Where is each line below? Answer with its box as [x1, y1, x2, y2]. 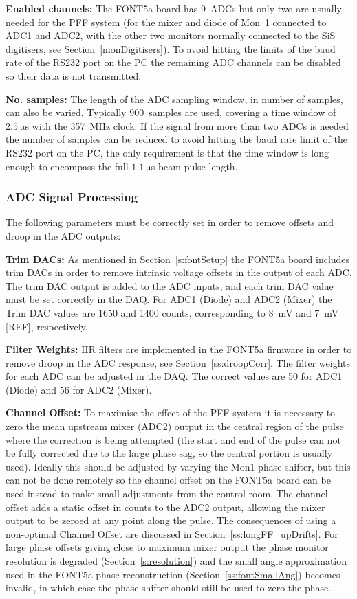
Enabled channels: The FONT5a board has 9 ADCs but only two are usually [6, 1, 342, 15]
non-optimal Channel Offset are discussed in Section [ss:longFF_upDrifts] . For [6, 526, 338, 541]
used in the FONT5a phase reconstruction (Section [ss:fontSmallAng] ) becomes [6, 567, 340, 581]
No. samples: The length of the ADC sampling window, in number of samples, [6, 91, 343, 106]
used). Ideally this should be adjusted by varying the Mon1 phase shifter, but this [6, 459, 351, 473]
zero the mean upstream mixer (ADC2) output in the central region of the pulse [6, 419, 344, 433]
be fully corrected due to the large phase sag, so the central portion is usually [6, 446, 333, 460]
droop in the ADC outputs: [6, 228, 121, 242]
